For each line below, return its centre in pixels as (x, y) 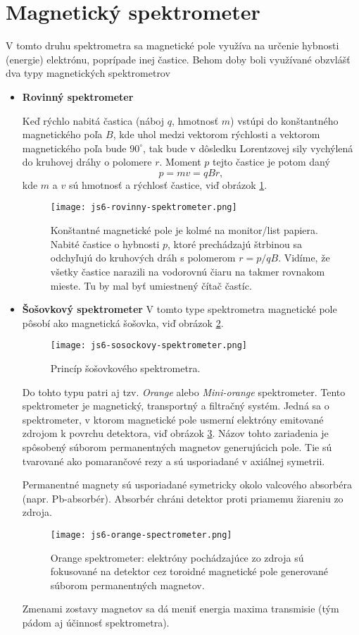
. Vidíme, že (304, 258)
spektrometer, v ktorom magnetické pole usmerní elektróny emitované (173, 419)
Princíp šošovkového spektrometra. (125, 368)
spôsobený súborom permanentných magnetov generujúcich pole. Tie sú (177, 446)
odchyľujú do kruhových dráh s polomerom (143, 258)
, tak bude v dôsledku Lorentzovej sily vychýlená (248, 148)
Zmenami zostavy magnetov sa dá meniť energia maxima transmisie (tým (181, 609)
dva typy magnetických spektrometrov (88, 73)
